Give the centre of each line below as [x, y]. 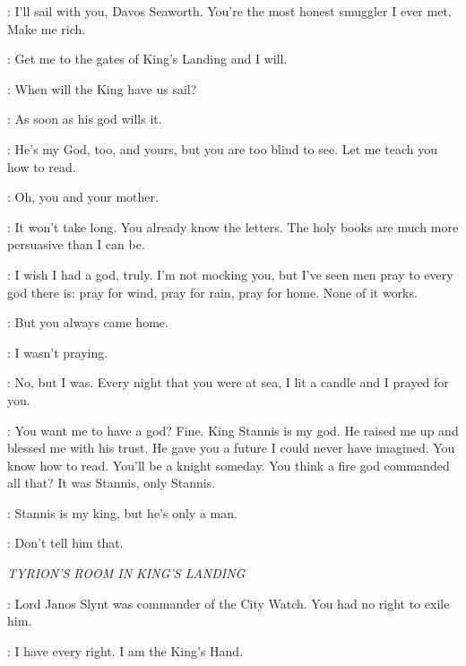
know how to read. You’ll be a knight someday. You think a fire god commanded [229, 465]
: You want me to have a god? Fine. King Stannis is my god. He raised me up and [233, 430]
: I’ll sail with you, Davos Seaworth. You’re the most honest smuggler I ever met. [229, 11]
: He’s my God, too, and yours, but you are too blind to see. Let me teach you [223, 148]
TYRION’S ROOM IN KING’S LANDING [126, 573]
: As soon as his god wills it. [85, 119]
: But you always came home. [88, 322]
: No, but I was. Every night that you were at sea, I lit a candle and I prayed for [228, 382]
